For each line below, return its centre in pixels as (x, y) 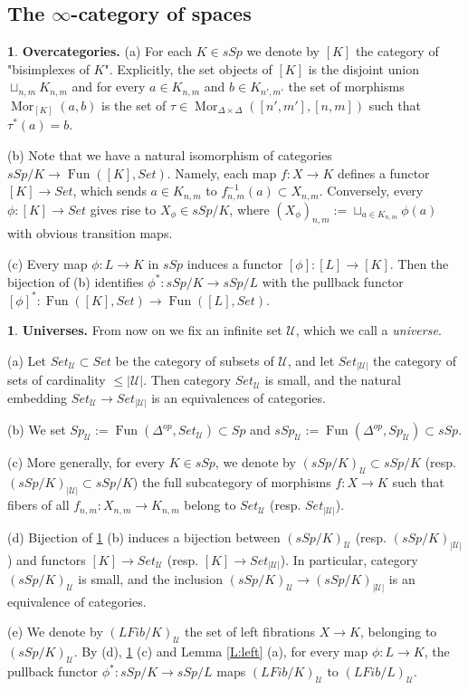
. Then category (187, 380)
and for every (109, 86)
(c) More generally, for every (86, 462)
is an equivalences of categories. (239, 397)
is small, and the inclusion (151, 579)
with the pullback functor (333, 281)
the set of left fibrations (250, 632)
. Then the (419, 263)
